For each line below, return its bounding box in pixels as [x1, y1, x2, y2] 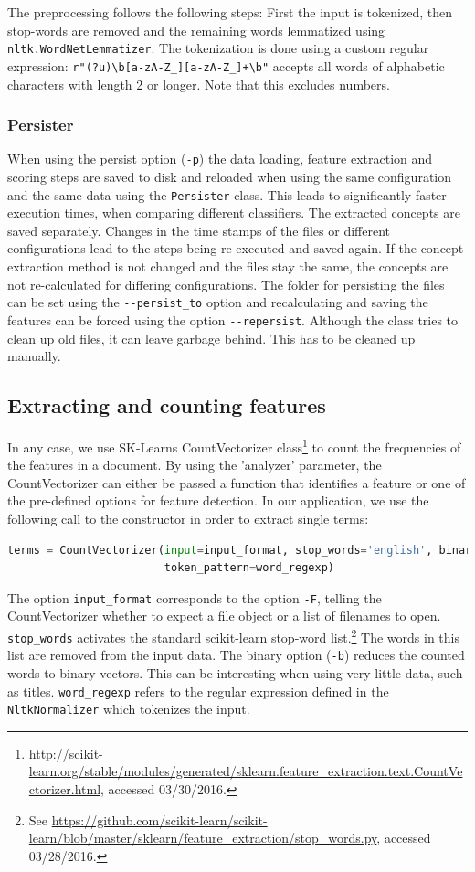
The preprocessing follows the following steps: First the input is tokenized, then [7, 3, 452, 21]
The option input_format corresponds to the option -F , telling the [7, 588, 382, 607]
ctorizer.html [28, 780, 101, 799]
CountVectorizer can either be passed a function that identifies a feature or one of [7, 473, 466, 492]
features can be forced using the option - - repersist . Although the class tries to [7, 310, 459, 329]
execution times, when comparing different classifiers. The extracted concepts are [7, 203, 460, 222]
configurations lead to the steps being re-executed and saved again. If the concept [7, 239, 464, 258]
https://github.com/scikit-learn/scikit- [51, 810, 268, 829]
